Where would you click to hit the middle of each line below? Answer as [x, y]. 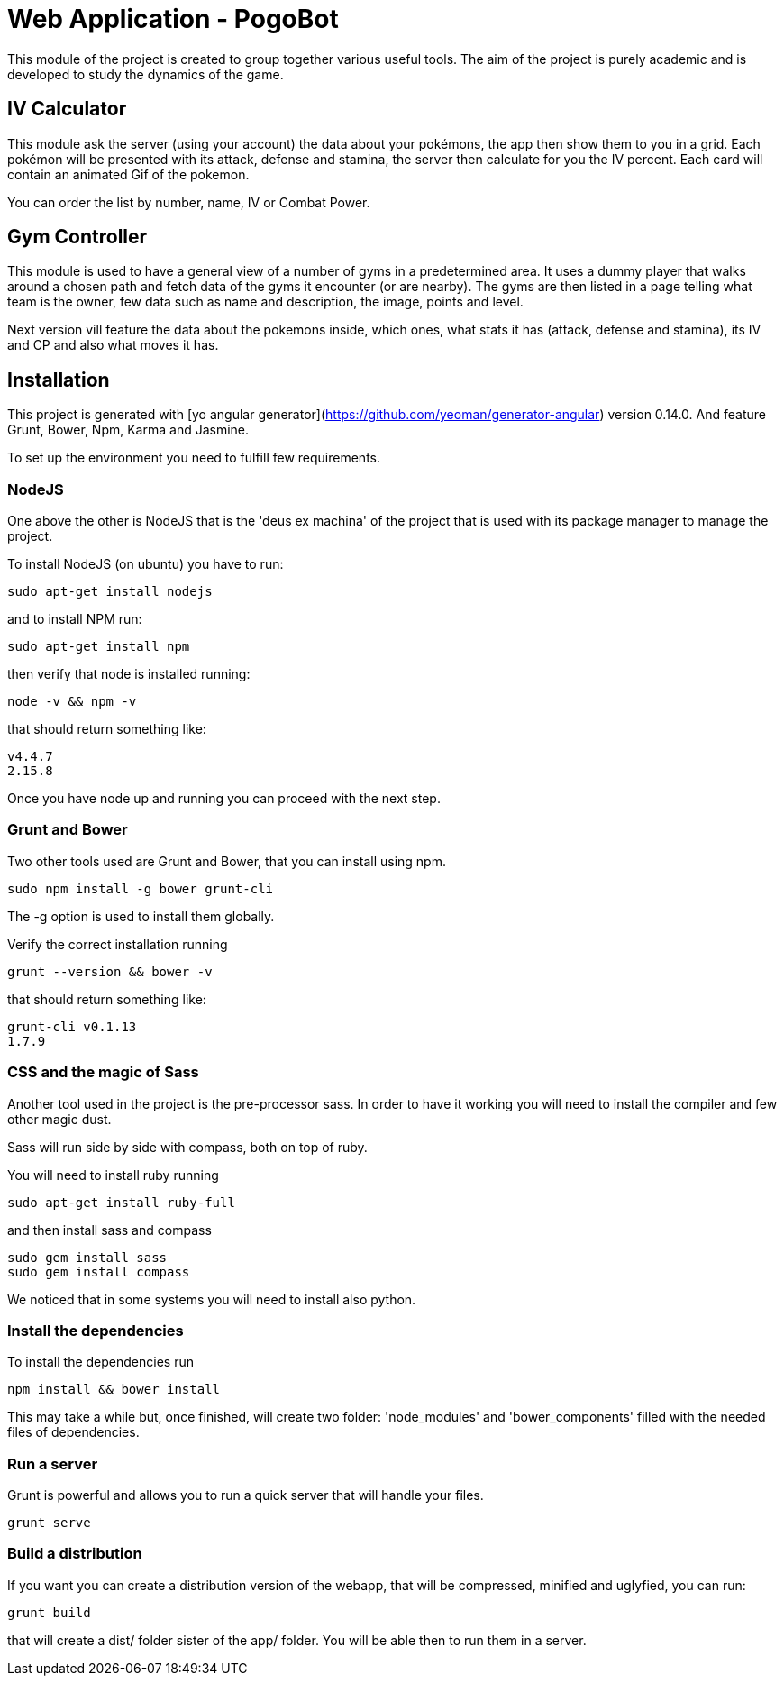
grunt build [49, 1612]
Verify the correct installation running [118, 944]
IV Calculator [67, 109]
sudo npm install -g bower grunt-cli [141, 888]
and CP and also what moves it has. [113, 345]
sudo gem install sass [87, 1257]
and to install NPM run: [75, 619]
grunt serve [49, 1523]
